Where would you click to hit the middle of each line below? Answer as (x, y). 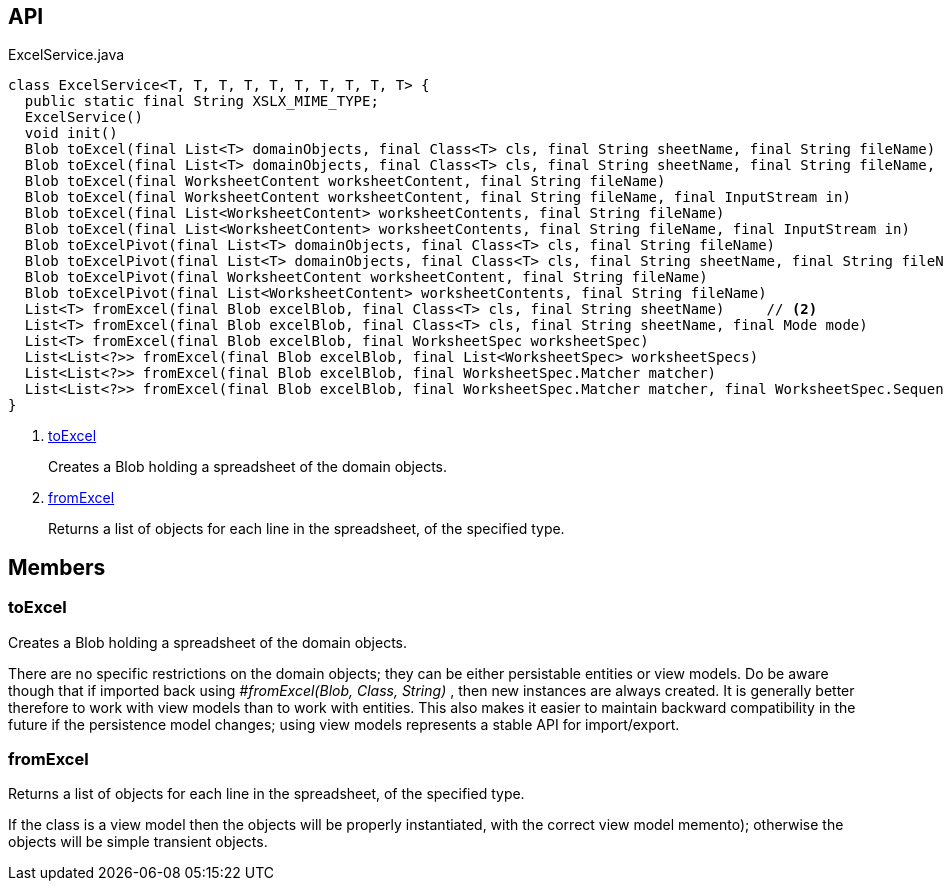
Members (57, 567)
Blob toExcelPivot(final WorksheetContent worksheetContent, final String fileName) (366, 277)
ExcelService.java (66, 55)
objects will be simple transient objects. (138, 842)
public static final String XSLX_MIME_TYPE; (201, 101)
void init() (71, 133)
